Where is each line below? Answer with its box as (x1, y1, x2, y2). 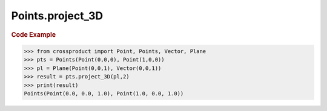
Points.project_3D (11, 9, 104, 22)
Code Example (11, 30, 56, 39)
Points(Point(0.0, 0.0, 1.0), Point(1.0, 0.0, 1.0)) (24, 90, 184, 97)
